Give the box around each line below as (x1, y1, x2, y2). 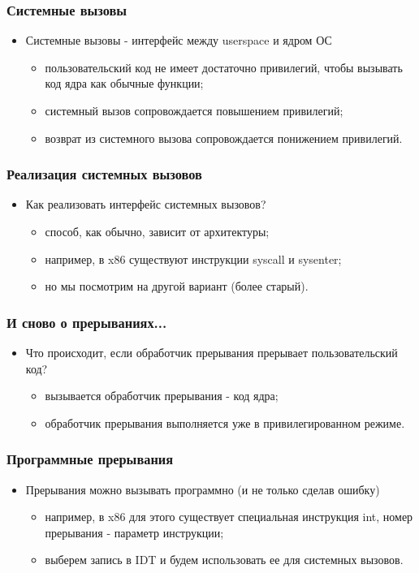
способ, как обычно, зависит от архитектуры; (45, 223, 270, 239)
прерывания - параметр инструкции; (45, 523, 224, 541)
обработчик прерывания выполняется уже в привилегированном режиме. (45, 414, 405, 431)
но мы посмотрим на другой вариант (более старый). (45, 278, 309, 295)
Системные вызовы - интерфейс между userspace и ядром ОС (25, 32, 332, 49)
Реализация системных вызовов (6, 164, 202, 184)
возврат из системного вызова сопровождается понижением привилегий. (45, 129, 403, 146)
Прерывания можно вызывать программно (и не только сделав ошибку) (25, 480, 380, 498)
